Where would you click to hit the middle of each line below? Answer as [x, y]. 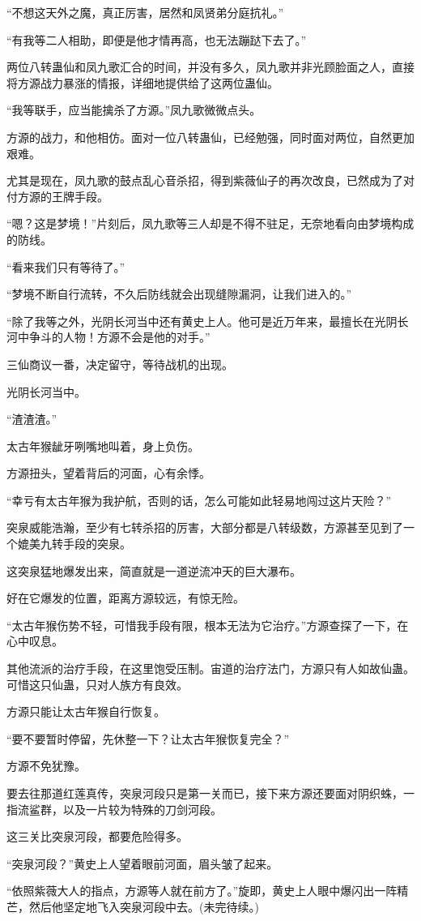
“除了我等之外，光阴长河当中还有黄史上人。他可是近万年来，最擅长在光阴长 [208, 321]
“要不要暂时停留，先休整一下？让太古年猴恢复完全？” [148, 738]
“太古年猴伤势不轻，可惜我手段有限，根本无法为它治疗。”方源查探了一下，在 [208, 625]
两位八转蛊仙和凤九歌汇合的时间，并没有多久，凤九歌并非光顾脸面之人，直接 [210, 67]
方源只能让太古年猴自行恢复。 [86, 711]
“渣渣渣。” [32, 419]
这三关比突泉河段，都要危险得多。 [97, 836]
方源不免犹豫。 [46, 766]
